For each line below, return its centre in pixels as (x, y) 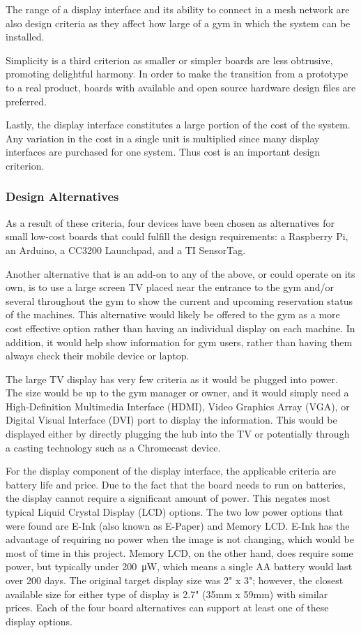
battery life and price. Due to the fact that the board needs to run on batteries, (176, 484)
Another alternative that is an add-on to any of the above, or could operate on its (180, 273)
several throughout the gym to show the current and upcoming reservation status (179, 300)
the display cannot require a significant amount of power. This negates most (168, 498)
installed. (25, 37)
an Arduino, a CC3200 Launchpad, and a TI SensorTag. (126, 250)
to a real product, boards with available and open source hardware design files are (181, 87)
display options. (39, 621)
